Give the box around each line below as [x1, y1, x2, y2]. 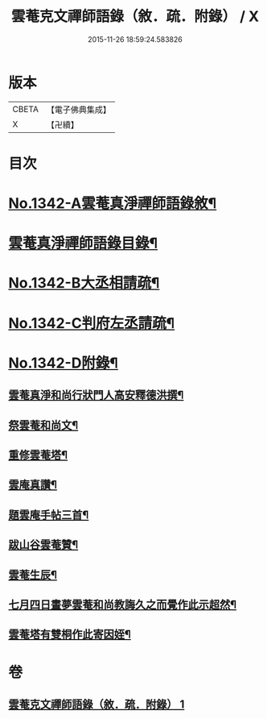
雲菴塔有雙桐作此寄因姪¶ [8, 628, 131, 642]
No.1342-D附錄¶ [8, 354, 119, 372]
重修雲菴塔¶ [8, 448, 68, 462]
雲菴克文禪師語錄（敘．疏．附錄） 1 [8, 697, 185, 711]
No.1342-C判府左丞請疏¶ [8, 314, 175, 332]
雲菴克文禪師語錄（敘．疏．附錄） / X [10, 7, 260, 26]
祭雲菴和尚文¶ [8, 418, 79, 432]
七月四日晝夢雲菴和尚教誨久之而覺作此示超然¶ [8, 597, 237, 611]
